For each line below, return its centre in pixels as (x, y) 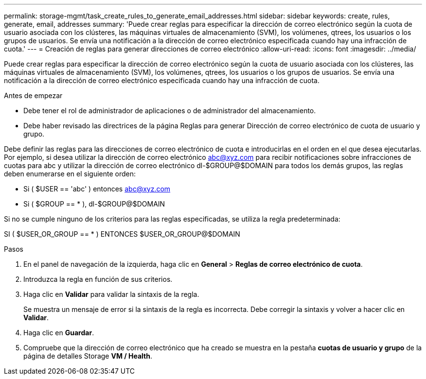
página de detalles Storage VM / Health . (88, 356)
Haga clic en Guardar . (59, 333)
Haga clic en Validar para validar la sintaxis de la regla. (111, 294)
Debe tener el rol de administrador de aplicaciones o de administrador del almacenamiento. (170, 111)
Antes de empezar (33, 95)
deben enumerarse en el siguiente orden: (70, 174)
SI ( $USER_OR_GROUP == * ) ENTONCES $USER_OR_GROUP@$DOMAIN (122, 234)
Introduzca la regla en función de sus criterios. (98, 279)
